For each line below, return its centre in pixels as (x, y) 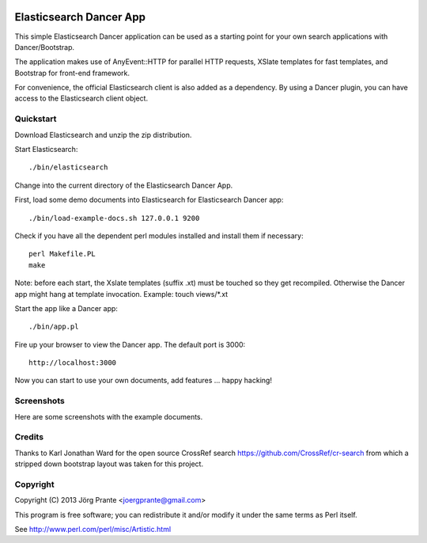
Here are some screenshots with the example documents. (109, 416)
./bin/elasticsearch (68, 167)
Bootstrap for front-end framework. (72, 73)
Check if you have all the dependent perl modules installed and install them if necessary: (159, 235)
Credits (29, 437)
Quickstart (36, 119)
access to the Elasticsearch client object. (81, 98)
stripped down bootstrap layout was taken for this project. (109, 464)
